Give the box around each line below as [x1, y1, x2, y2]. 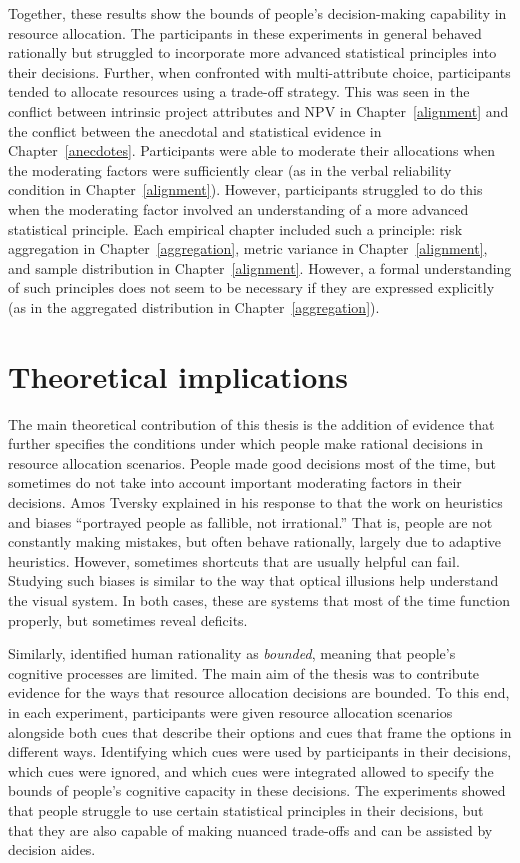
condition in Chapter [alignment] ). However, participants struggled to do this [8, 179, 483, 200]
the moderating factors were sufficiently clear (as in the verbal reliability [8, 159, 452, 180]
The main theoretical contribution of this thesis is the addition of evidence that [8, 413, 495, 434]
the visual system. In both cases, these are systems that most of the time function [8, 589, 511, 610]
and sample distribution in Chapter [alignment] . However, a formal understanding [8, 257, 512, 278]
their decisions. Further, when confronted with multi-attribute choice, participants [8, 61, 511, 82]
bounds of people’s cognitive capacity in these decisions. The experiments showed [8, 780, 506, 801]
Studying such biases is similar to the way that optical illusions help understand [8, 570, 499, 591]
